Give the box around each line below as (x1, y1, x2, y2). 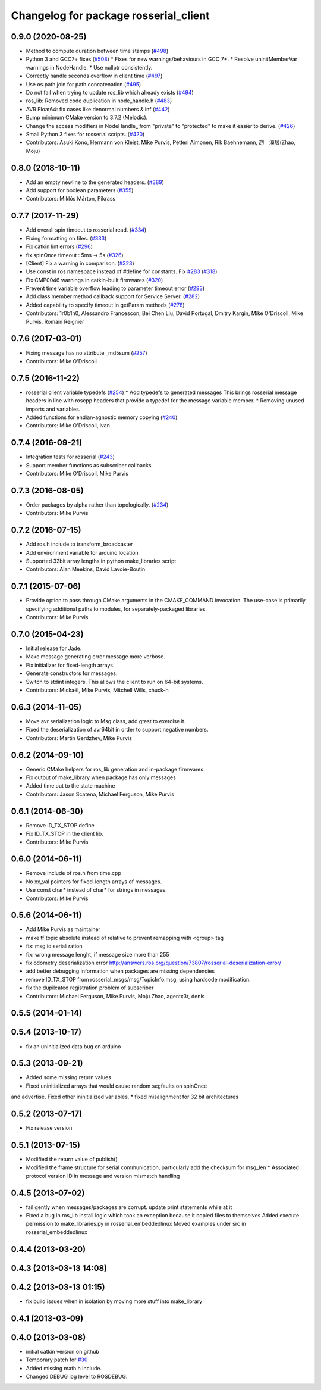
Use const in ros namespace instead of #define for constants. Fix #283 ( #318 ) (26, 268, 218, 275)
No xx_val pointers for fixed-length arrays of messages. (26, 878, 162, 885)
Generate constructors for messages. (26, 670, 118, 677)
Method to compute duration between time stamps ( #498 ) (26, 48, 169, 55)
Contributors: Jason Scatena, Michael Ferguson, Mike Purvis (26, 791, 175, 798)
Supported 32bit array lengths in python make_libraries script (26, 557, 177, 565)
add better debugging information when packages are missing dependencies (26, 967, 215, 974)
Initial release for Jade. (26, 645, 82, 652)
